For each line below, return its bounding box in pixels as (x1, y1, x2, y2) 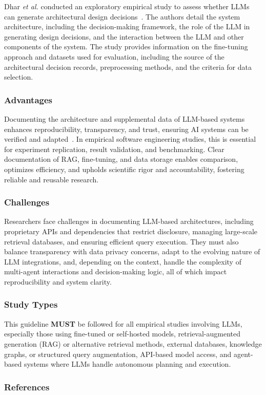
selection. (4, 71, 33, 82)
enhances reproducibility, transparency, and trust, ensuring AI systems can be (4, 123, 249, 134)
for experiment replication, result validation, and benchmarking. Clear (4, 143, 224, 154)
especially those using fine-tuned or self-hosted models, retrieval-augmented (4, 328, 241, 339)
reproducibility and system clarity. (4, 276, 112, 287)
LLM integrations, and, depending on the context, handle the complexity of (4, 256, 241, 267)
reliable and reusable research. (4, 174, 99, 184)
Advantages (4, 93, 53, 106)
